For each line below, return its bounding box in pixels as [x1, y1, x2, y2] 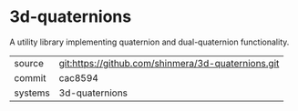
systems [14, 86, 50, 99]
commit [14, 71, 46, 84]
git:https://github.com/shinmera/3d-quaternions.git [58, 56, 280, 69]
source [14, 56, 44, 69]
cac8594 [58, 71, 98, 84]
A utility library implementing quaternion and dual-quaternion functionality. [9, 36, 290, 47]
